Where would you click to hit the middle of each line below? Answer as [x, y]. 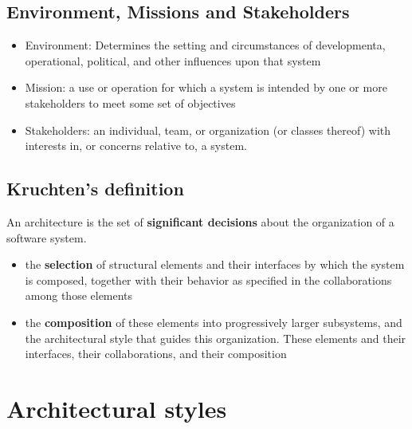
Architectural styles [117, 408]
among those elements [79, 295]
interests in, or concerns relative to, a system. [136, 146]
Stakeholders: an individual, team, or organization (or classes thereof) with [208, 130]
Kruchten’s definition [95, 189]
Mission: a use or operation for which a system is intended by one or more [206, 87]
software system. [47, 237]
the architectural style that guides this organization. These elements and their [216, 338]
